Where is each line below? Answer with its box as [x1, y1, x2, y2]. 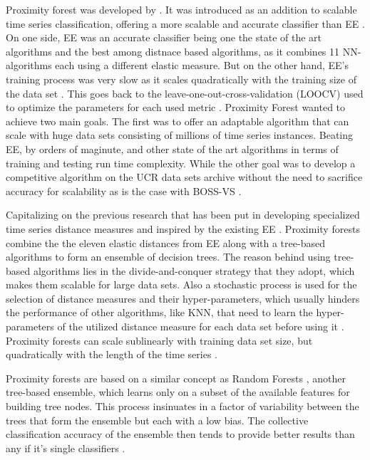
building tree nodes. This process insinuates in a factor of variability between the [6, 399, 359, 414]
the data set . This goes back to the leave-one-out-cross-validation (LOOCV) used [6, 85, 364, 100]
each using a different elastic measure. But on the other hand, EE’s [55, 58, 349, 73]
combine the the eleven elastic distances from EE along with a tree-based [6, 235, 325, 250]
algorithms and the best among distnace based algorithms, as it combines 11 [6, 43, 340, 58]
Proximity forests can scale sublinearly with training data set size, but [6, 333, 313, 347]
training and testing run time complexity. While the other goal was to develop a [6, 155, 356, 170]
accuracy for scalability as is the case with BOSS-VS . [6, 183, 242, 198]
